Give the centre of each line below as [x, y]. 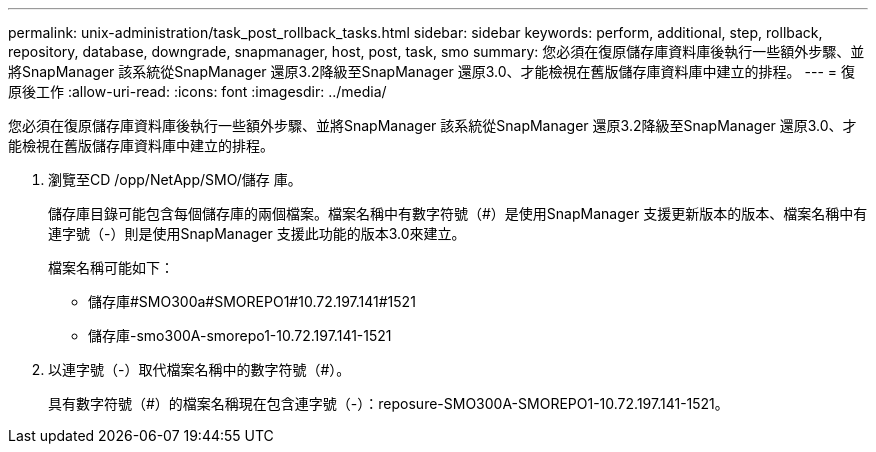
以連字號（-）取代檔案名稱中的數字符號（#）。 [199, 369]
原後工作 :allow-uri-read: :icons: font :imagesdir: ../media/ [197, 91]
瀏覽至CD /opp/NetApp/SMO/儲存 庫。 [175, 179]
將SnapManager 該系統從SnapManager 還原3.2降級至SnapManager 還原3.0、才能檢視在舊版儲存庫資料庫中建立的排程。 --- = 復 [431, 71]
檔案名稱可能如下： [111, 267]
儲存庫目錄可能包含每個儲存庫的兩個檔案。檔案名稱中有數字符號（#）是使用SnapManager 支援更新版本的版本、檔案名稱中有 [458, 213]
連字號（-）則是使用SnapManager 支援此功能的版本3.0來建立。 [257, 233]
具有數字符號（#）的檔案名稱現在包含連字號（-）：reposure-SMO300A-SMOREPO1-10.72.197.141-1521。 [388, 403]
